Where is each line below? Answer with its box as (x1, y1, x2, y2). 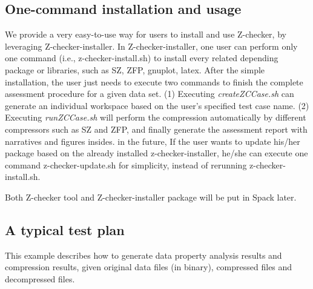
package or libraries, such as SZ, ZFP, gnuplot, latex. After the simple (5, 63, 265, 76)
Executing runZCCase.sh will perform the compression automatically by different (5, 111, 306, 124)
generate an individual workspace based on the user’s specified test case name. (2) (5, 99, 309, 111)
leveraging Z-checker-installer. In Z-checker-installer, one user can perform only (5, 39, 298, 52)
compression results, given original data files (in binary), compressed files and (5, 261, 292, 273)
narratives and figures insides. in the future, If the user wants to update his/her (5, 135, 300, 147)
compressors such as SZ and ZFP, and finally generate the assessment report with (5, 122, 308, 135)
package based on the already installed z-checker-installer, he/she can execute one (5, 147, 308, 159)
